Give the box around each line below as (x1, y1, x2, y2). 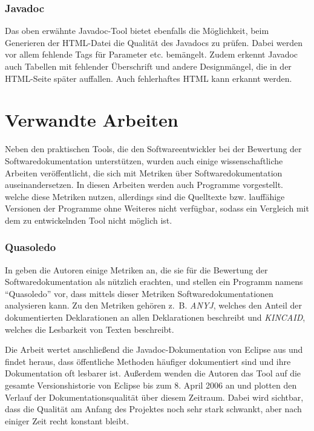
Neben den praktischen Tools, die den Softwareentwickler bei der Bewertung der (5, 142, 302, 155)
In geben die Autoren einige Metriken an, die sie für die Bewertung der (5, 263, 268, 276)
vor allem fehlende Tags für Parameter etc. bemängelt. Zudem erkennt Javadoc (5, 48, 298, 61)
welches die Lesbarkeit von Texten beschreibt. (5, 322, 174, 335)
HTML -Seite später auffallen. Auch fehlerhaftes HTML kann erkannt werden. (5, 72, 292, 84)
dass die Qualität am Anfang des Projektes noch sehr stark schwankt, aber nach (5, 403, 302, 415)
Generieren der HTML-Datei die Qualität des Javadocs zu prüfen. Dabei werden (5, 36, 303, 48)
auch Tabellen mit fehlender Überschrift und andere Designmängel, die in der (5, 60, 292, 72)
